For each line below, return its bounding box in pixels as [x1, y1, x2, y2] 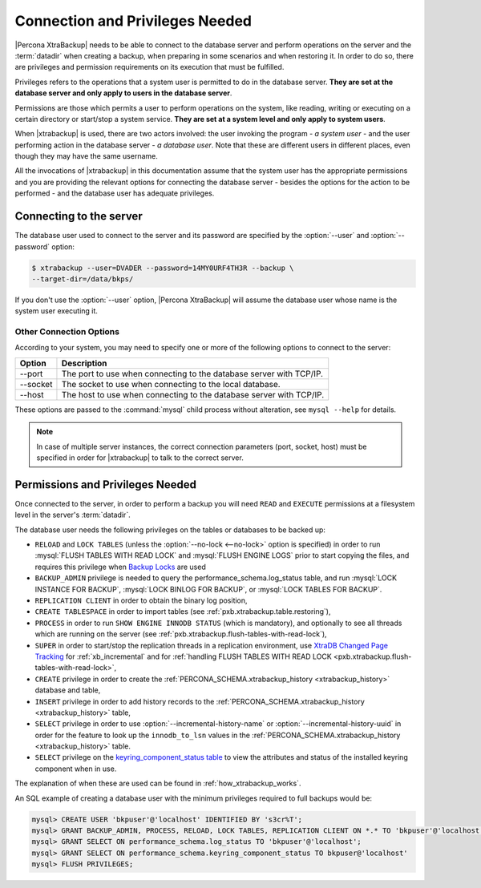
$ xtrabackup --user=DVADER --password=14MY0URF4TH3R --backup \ [31, 263, 294, 272]
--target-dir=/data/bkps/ [31, 274, 134, 284]
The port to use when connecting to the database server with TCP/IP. [61, 368, 324, 379]
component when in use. [34, 764, 117, 773]
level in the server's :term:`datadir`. [14, 510, 131, 520]
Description [61, 357, 107, 369]
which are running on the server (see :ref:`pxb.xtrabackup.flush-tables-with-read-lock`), [34, 629, 328, 639]
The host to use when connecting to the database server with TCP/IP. [61, 389, 325, 400]
